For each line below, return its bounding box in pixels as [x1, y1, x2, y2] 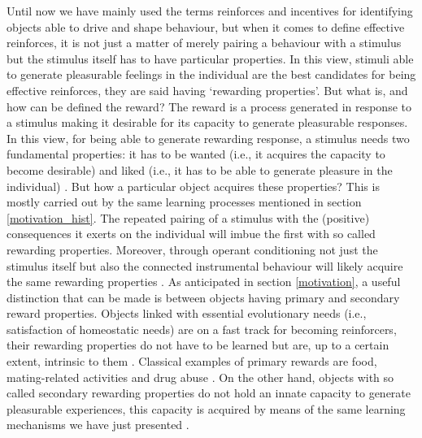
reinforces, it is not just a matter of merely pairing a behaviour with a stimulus [7, 34, 402, 51]
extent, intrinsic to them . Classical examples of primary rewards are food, [7, 353, 377, 370]
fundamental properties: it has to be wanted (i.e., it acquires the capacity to [7, 145, 385, 163]
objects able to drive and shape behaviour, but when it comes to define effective [7, 18, 405, 35]
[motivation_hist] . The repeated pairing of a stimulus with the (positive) [7, 209, 370, 226]
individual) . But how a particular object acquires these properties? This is [7, 177, 380, 194]
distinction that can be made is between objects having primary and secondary [7, 288, 400, 306]
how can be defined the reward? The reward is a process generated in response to [7, 98, 411, 115]
